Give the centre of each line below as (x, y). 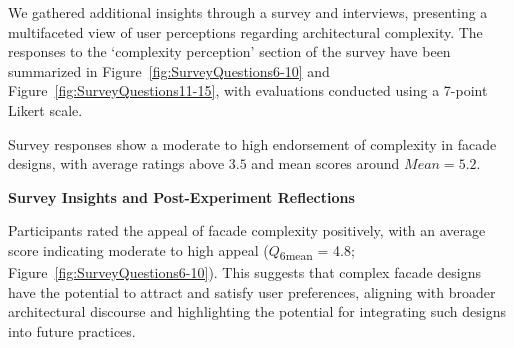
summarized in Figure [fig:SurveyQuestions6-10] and (169, 70)
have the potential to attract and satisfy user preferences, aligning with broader (252, 291)
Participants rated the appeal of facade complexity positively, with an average (247, 230)
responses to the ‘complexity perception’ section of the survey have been (229, 51)
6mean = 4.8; (317, 251)
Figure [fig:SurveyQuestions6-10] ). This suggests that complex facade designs (245, 272)
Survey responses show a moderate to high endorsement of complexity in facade (252, 143)
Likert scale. (45, 109)
